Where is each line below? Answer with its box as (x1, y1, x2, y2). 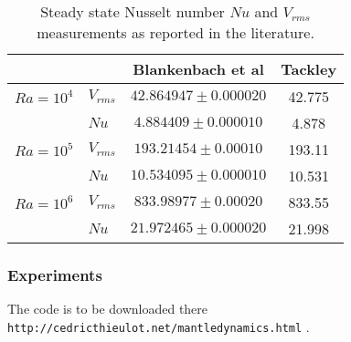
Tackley (281, 58, 337, 79)
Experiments (7, 263, 102, 285)
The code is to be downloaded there (7, 299, 208, 318)
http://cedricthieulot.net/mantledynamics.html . (7, 316, 310, 336)
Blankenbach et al (133, 58, 264, 79)
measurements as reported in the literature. (37, 22, 314, 43)
